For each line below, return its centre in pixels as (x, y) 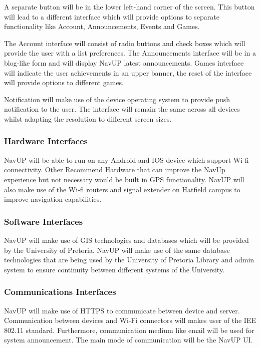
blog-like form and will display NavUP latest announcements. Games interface (124, 62)
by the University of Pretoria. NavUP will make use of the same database (117, 250)
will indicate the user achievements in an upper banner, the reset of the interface (128, 72)
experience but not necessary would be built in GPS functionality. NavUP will (124, 179)
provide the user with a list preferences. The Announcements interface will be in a (130, 53)
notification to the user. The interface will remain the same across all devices (122, 109)
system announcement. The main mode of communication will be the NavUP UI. (128, 340)
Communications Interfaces (60, 292)
